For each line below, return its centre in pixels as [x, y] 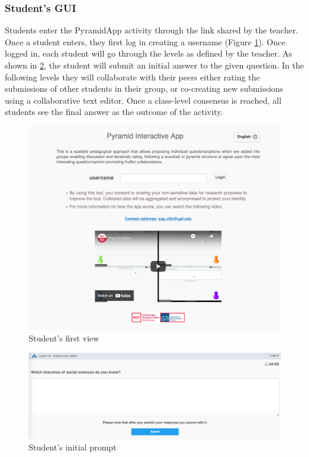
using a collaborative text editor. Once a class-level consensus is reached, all [143, 100]
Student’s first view [64, 338]
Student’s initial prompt [73, 447]
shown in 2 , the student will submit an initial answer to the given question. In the [154, 65]
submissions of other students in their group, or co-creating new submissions [144, 88]
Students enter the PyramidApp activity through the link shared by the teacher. [152, 30]
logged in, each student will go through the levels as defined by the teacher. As [149, 53]
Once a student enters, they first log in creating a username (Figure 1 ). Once [145, 41]
